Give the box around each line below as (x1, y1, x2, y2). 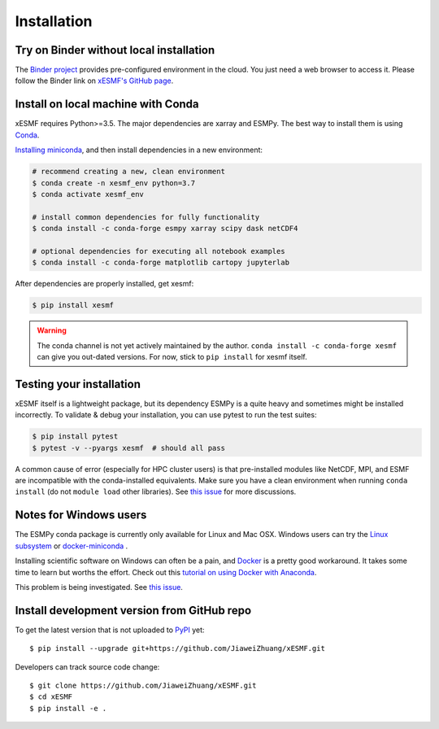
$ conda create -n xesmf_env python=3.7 (32, 178, 195, 187)
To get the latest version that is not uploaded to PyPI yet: (15, 625, 205, 635)
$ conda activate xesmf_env (32, 190, 144, 199)
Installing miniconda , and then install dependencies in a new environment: (15, 145, 263, 155)
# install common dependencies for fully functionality (32, 212, 260, 221)
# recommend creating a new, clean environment (32, 167, 225, 177)
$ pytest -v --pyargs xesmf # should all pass (32, 443, 225, 452)
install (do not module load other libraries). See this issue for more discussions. (15, 487, 297, 496)
